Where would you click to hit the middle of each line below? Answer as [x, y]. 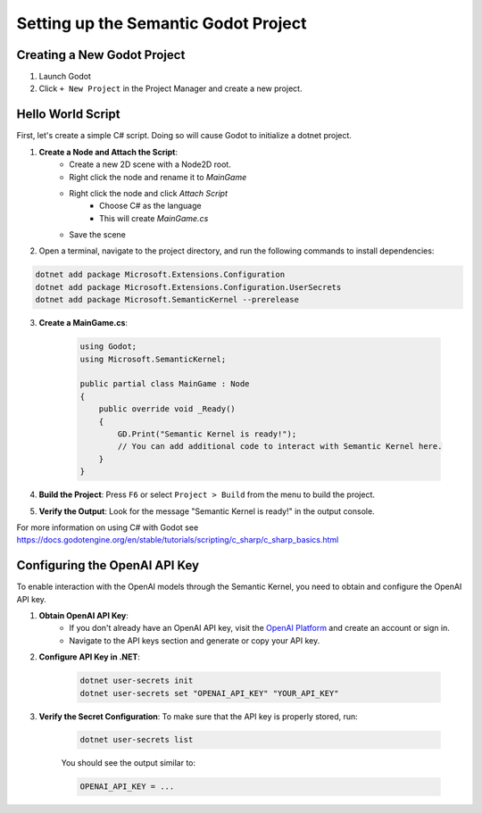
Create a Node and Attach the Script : [108, 152]
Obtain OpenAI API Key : [83, 615]
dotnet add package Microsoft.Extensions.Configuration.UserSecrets [188, 287]
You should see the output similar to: [129, 763]
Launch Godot [65, 77]
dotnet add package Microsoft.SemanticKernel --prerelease [167, 300]
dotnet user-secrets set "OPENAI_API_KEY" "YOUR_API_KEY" [209, 693]
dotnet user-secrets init [137, 681]
